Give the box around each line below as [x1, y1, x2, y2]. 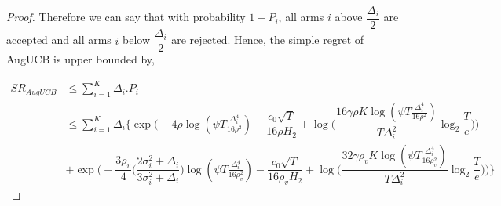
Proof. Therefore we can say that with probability [6, 9, 246, 25]
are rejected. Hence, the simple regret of [171, 31, 364, 48]
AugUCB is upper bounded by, [6, 51, 155, 67]
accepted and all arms [6, 31, 112, 48]
